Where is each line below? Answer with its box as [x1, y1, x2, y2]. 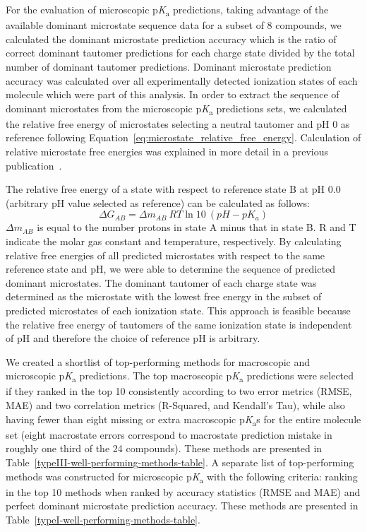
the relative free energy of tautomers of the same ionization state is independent [6, 317, 352, 331]
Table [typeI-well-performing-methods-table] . [6, 512, 200, 526]
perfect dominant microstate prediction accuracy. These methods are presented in [6, 498, 359, 513]
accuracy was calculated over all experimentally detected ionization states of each [6, 73, 358, 88]
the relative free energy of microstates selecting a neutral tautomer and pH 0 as [6, 116, 350, 131]
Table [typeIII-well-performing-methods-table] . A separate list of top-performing [6, 454, 354, 469]
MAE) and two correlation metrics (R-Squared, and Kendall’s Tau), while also [6, 398, 345, 413]
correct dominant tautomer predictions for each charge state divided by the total [6, 45, 355, 60]
